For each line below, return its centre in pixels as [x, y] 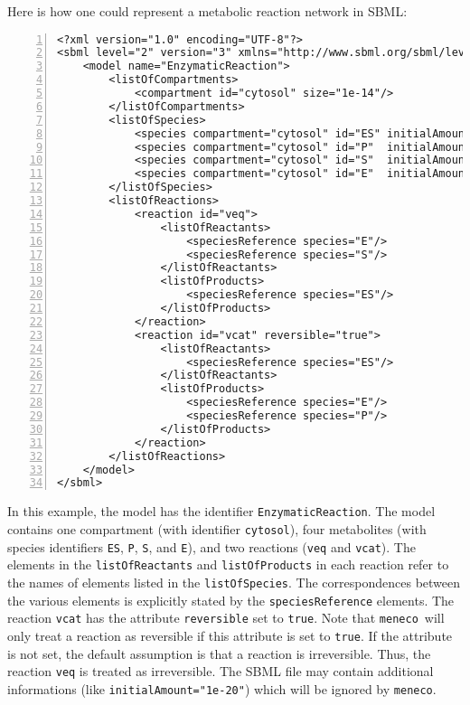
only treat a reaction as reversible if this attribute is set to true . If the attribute [230, 635]
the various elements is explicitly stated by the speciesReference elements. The [231, 600]
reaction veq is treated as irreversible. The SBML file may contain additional [221, 671]
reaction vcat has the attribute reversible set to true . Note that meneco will [226, 618]
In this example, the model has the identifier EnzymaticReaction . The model [221, 511]
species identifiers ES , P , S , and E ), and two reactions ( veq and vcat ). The [211, 546]
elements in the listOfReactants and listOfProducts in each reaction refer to [228, 564]
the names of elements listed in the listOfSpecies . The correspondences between [234, 582]
